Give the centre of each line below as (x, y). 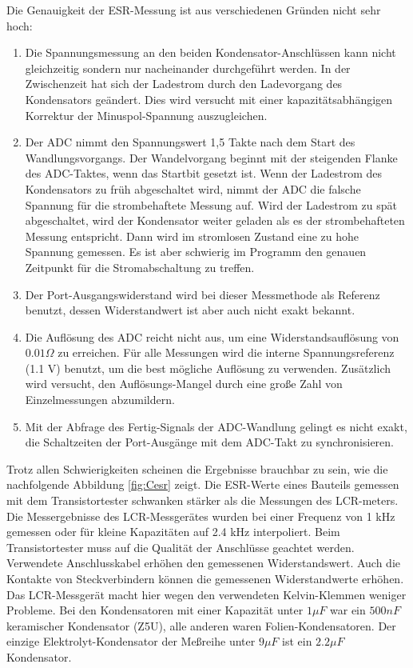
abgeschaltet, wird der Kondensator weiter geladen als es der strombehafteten (215, 220)
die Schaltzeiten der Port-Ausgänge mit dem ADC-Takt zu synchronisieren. (209, 442)
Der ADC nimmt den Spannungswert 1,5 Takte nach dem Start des (190, 142)
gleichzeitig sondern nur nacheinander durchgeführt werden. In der (188, 68)
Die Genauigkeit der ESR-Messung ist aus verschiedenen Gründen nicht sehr (194, 10)
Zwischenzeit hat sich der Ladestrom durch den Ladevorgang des (184, 84)
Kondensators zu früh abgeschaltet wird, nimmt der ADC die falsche (193, 188)
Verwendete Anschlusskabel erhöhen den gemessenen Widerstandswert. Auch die (203, 563)
